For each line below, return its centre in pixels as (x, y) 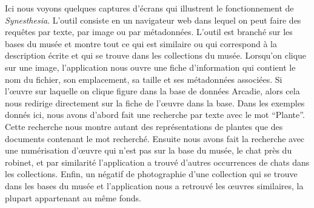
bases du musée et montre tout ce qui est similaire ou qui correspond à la (141, 43)
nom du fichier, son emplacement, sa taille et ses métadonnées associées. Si (144, 79)
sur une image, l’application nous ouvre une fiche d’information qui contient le (150, 67)
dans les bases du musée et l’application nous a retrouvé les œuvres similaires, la (154, 185)
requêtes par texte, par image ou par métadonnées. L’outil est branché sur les (149, 32)
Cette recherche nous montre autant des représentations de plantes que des (144, 126)
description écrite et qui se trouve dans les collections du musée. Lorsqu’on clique (156, 55)
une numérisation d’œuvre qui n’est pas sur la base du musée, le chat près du (149, 150)
